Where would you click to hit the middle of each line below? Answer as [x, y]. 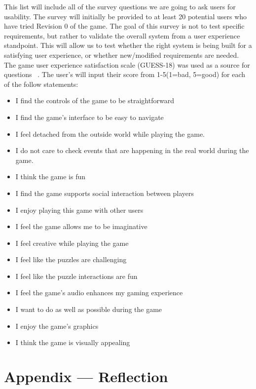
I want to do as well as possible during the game [89, 309]
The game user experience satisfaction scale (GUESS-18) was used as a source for [127, 64]
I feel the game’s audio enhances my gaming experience [99, 292]
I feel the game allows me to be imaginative [81, 226]
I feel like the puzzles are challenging [71, 259]
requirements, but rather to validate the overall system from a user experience [122, 35]
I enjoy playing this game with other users [79, 210]
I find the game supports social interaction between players [105, 193]
